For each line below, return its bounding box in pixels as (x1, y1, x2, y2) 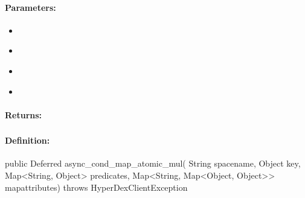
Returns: (5, 108, 42, 121)
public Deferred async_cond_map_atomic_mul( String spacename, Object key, (5, 157, 301, 170)
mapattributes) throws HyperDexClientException (5, 180, 188, 193)
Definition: (5, 134, 50, 147)
